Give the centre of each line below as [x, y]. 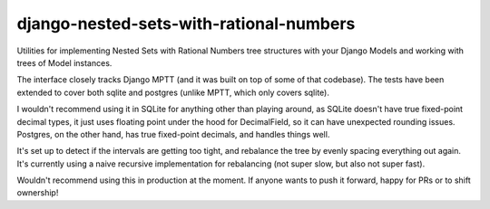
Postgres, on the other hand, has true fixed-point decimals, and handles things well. [173, 134]
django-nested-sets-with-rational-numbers [186, 24]
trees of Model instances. [64, 62]
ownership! [38, 193]
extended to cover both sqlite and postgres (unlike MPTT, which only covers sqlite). [173, 92]
